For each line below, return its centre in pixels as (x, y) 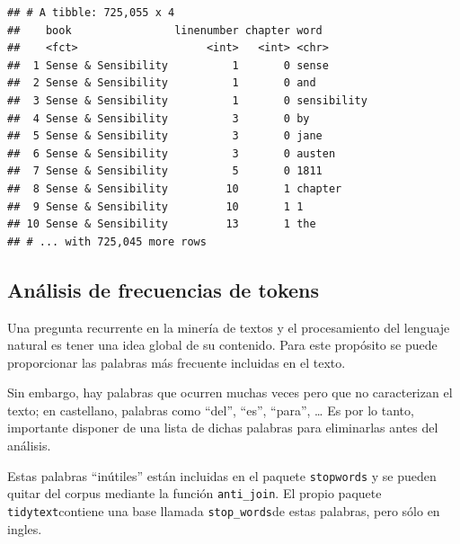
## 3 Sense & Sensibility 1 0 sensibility (187, 100)
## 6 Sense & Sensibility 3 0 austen (172, 153)
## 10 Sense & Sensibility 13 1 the (162, 224)
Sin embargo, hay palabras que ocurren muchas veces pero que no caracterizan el (230, 392)
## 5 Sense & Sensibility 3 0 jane (165, 136)
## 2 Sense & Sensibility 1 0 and (162, 83)
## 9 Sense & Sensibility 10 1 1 (155, 206)
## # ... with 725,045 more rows (107, 241)
